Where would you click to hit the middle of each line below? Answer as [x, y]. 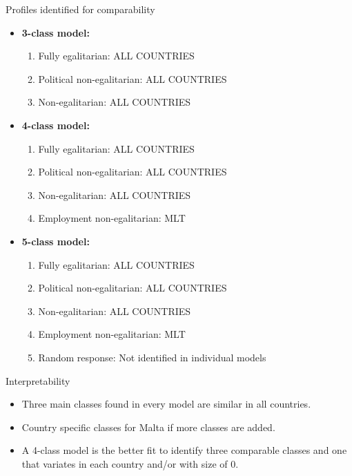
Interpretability [38, 380]
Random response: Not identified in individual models [152, 357]
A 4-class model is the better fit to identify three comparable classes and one [184, 450]
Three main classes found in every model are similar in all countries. [166, 404]
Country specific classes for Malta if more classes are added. [148, 427]
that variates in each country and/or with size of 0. [130, 463]
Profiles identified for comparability [80, 9]
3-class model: [56, 32]
